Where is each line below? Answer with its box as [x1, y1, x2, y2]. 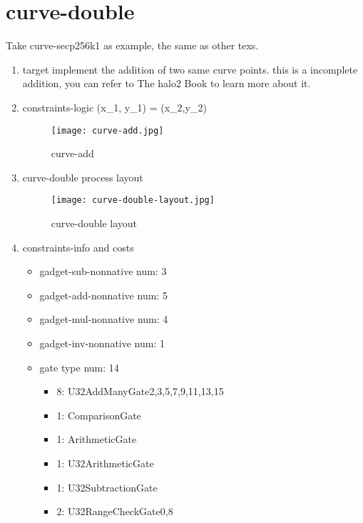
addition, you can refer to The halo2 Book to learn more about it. [22, 76, 311, 91]
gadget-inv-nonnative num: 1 [39, 335, 165, 350]
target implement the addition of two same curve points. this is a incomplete [22, 61, 358, 76]
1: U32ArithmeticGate [56, 455, 154, 470]
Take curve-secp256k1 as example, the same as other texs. [6, 38, 259, 53]
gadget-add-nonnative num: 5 [39, 287, 168, 302]
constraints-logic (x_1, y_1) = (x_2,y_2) [22, 99, 207, 114]
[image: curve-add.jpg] [51, 125, 164, 136]
